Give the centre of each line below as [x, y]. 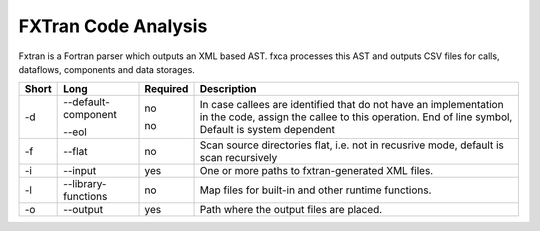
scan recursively [238, 158]
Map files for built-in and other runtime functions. [315, 190]
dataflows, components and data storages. [106, 69]
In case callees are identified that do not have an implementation [351, 105]
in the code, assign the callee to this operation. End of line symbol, [356, 117]
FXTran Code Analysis [113, 26]
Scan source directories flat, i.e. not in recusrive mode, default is [351, 145]
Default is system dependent [267, 130]
